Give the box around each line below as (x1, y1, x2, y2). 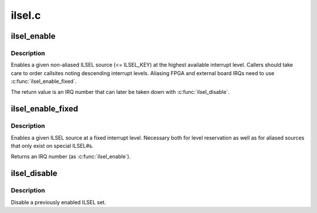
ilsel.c (11, 9, 41, 22)
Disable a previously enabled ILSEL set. (11, 198, 106, 205)
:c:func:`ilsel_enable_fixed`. (11, 78, 77, 85)
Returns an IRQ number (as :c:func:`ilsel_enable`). (11, 153, 131, 160)
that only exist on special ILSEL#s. (11, 143, 94, 150)
